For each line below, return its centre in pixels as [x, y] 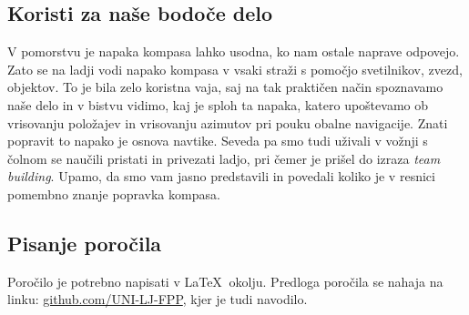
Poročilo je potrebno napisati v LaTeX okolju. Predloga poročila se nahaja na [225, 281]
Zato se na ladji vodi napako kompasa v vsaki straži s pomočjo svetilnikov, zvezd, [235, 69]
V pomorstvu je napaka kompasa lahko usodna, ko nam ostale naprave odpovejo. [234, 51]
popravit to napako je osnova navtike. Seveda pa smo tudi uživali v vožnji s [218, 141]
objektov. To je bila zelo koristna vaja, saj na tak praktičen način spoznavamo [225, 87]
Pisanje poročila [85, 243]
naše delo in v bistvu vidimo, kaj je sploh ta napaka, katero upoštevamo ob [218, 104]
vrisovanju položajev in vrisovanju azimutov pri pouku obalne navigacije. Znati [228, 122]
